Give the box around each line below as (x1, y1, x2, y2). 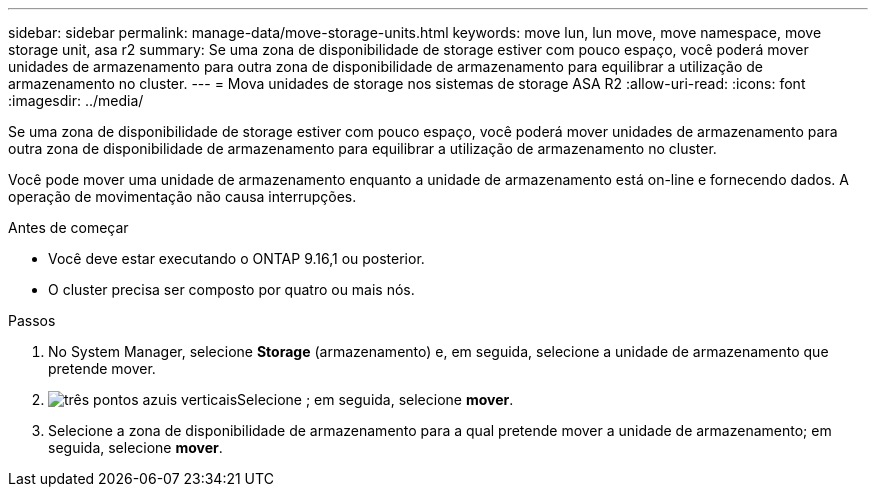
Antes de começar (8, 219, 129, 236)
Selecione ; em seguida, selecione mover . (237, 391, 514, 408)
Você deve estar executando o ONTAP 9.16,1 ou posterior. (48, 250, 425, 267)
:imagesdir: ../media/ (8, 92, 144, 109)
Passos (8, 312, 56, 329)
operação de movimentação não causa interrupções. (8, 188, 357, 205)
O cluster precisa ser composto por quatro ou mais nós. (48, 281, 415, 298)
